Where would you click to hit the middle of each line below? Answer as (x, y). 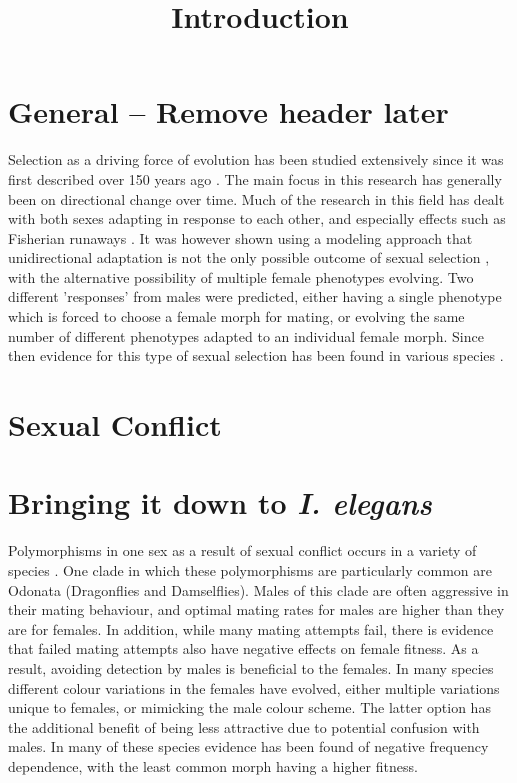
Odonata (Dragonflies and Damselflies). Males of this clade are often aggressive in (258, 589)
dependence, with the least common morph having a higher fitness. (213, 765)
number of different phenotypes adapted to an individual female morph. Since (246, 335)
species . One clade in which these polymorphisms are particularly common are (250, 569)
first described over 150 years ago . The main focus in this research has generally (255, 178)
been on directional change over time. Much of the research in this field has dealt (256, 198)
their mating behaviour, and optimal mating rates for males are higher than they (256, 609)
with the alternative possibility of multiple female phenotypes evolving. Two (241, 276)
